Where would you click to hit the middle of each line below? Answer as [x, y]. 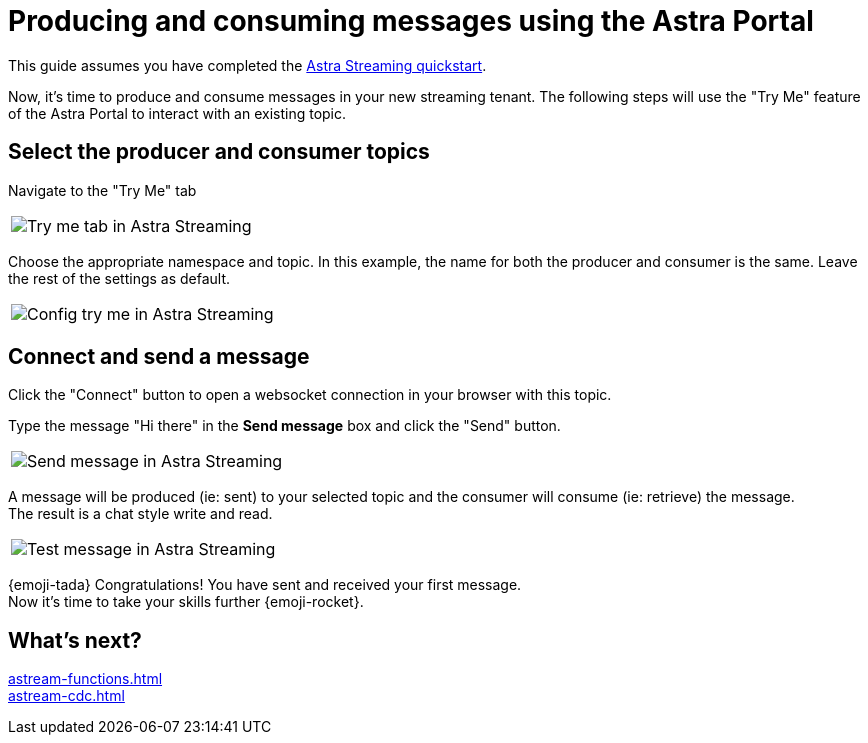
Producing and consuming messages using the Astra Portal [411, 21]
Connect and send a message [159, 357]
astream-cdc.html [66, 696]
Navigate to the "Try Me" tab [102, 190]
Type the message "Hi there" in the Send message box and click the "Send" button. [284, 426]
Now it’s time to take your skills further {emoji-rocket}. [186, 602]
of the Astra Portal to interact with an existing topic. [177, 113]
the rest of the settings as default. [119, 278]
